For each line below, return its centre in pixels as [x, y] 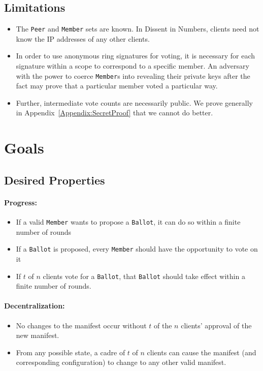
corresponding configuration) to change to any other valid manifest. [121, 362]
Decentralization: [35, 306]
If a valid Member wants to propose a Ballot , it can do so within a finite [128, 222]
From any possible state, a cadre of [71, 352]
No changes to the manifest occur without [81, 325]
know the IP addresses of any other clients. [83, 38]
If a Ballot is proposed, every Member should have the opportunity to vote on [137, 249]
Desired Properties [55, 180]
